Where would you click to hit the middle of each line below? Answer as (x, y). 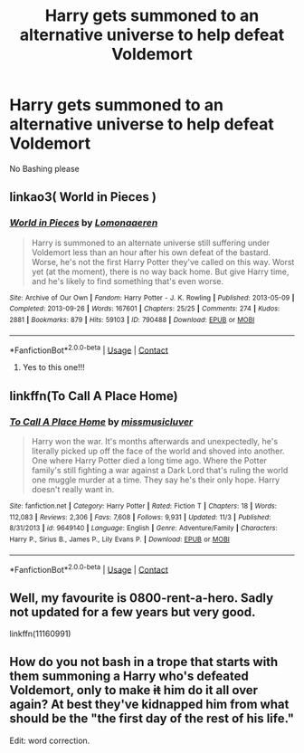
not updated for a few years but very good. (133, 612)
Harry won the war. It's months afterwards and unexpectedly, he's (155, 441)
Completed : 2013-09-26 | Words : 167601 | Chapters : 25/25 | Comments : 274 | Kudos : (145, 309)
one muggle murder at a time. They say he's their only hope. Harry (156, 480)
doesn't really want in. (73, 489)
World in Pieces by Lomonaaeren (84, 223)
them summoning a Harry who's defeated (129, 677)
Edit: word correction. (50, 740)
